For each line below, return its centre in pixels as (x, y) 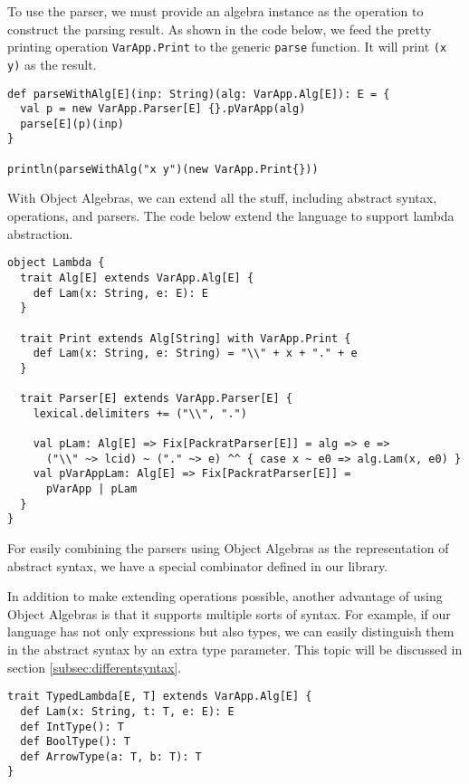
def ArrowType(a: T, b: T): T (111, 756)
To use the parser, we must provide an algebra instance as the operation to (215, 11)
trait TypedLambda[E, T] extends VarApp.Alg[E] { (160, 697)
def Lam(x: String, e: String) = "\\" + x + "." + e (195, 354)
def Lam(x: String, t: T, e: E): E (127, 711)
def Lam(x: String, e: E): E (120, 293)
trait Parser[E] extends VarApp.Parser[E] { (156, 399)
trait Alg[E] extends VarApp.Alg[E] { (137, 277)
